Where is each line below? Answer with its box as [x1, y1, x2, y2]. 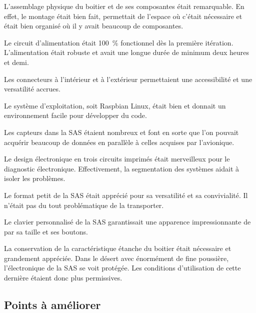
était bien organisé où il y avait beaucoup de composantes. [4, 20, 183, 31]
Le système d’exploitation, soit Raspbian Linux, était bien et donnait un [4, 100, 226, 110]
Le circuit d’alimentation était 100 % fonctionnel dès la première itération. [4, 37, 233, 47]
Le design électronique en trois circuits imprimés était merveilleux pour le [4, 153, 230, 164]
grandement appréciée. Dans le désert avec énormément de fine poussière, [4, 252, 229, 263]
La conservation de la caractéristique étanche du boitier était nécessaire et [4, 243, 231, 253]
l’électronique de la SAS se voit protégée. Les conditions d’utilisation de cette [4, 262, 241, 273]
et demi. [4, 56, 29, 67]
